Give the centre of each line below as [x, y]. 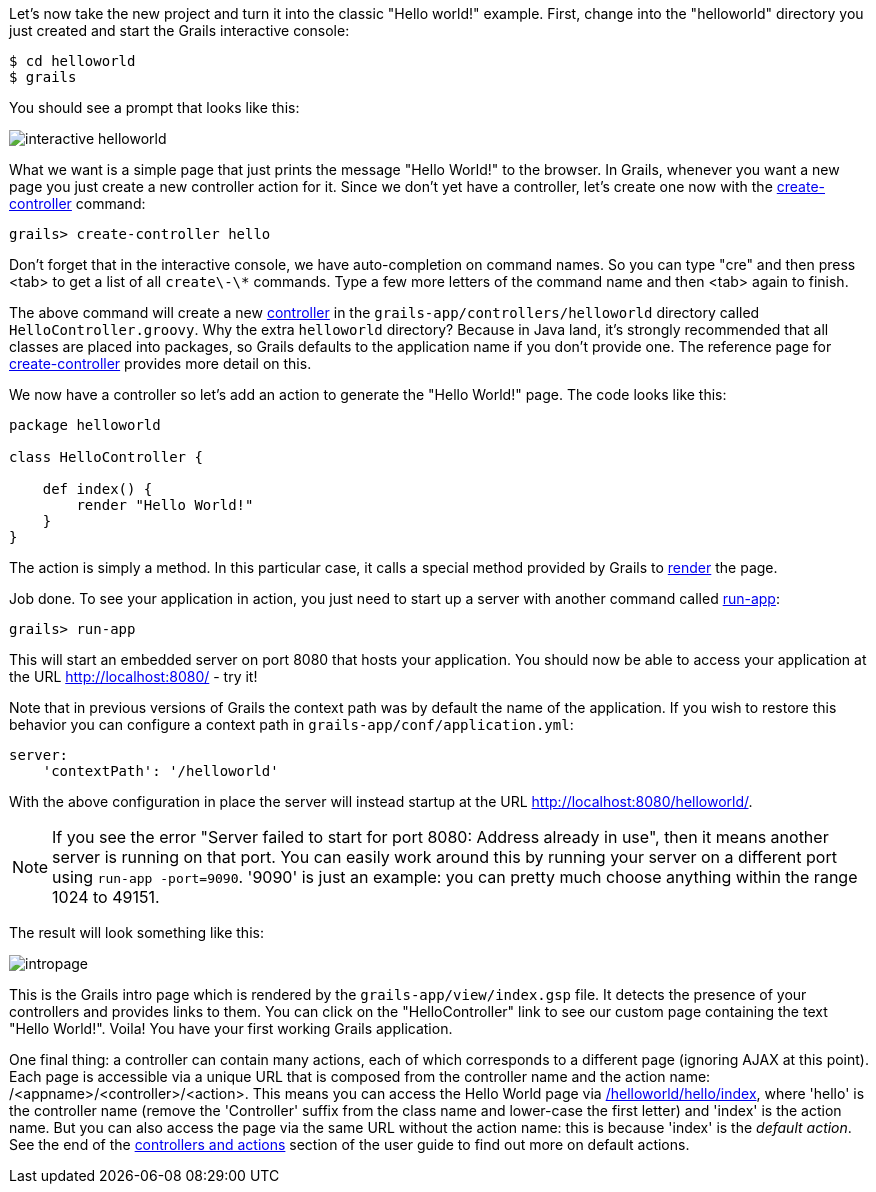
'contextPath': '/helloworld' [160, 771]
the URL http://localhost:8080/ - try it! [133, 676]
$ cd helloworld [72, 61]
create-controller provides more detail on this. [160, 363]
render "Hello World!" [165, 505]
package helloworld [85, 425]
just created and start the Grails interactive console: [179, 30]
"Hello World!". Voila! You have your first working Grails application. [231, 1028]
